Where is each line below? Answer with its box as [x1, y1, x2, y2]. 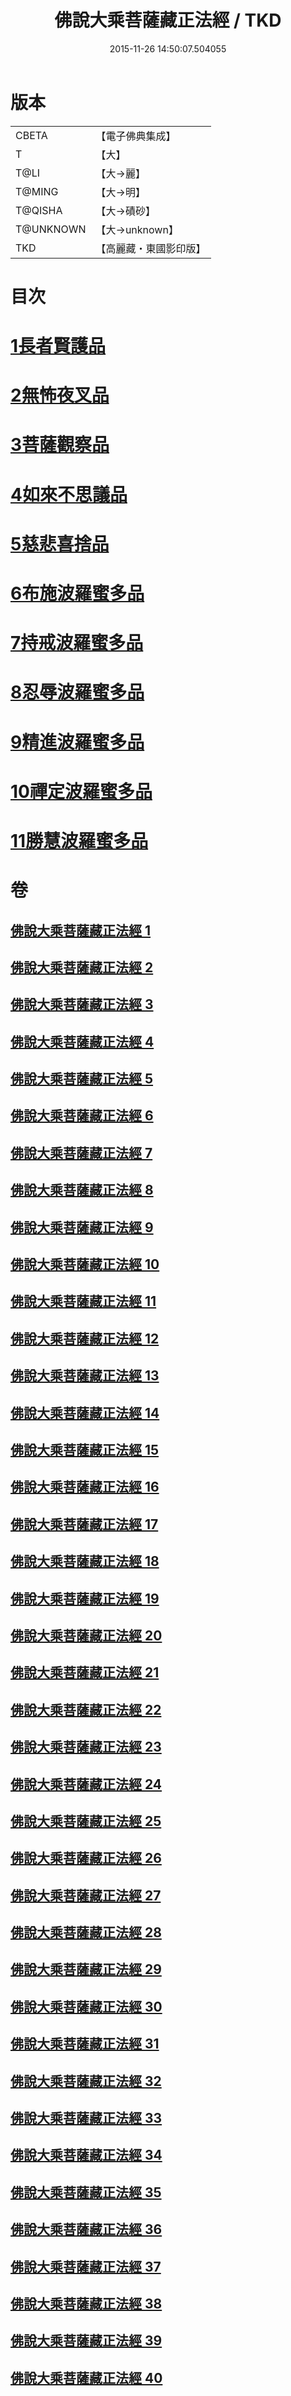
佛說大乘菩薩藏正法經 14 [10, 1404, 160, 1421]
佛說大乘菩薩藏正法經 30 [10, 1998, 163, 2015]
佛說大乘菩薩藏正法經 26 [10, 1850, 162, 1867]
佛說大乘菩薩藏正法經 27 [10, 1887, 162, 1904]
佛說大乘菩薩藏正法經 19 [10, 1590, 160, 1607]
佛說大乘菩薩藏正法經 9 [10, 1219, 154, 1236]
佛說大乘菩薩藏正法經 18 [10, 1553, 160, 1570]
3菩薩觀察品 [10, 434, 110, 456]
